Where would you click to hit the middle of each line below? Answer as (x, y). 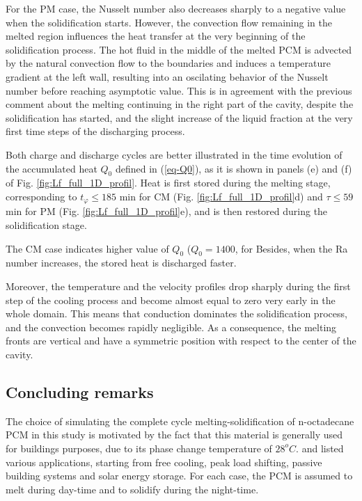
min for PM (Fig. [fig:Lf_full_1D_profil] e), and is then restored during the (167, 211)
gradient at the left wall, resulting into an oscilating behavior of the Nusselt (167, 76)
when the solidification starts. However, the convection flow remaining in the (169, 22)
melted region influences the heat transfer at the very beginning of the (156, 36)
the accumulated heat (52, 168)
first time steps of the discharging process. (95, 131)
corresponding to (41, 196)
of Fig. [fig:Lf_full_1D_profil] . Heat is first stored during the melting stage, (168, 183)
